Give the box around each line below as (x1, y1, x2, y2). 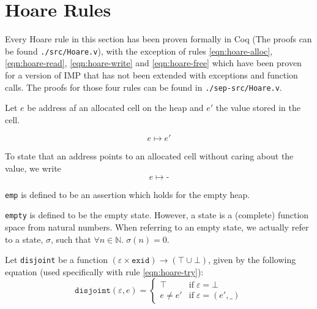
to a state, (5, 232, 43, 245)
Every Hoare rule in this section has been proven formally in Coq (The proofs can (5, 32, 312, 45)
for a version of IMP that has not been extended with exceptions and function (5, 68, 298, 81)
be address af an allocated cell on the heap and (27, 101, 204, 114)
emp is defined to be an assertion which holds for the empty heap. (5, 188, 250, 200)
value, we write (5, 162, 61, 174)
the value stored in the (215, 101, 301, 114)
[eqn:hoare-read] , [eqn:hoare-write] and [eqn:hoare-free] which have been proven (5, 56, 302, 69)
